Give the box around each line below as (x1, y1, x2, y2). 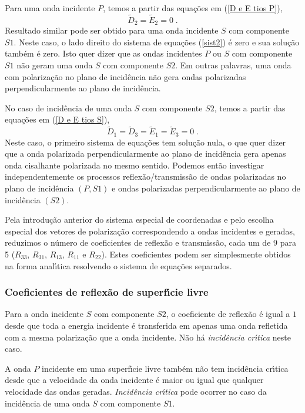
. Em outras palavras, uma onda (175, 59, 291, 71)
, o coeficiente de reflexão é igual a (166, 308, 290, 320)
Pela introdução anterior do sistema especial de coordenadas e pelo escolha (5, 213, 274, 226)
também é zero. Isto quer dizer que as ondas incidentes (5, 47, 202, 60)
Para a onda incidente (5, 308, 84, 320)
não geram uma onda (16, 59, 93, 71)
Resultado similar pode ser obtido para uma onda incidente (5, 24, 219, 37)
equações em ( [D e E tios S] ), (5, 113, 110, 125)
